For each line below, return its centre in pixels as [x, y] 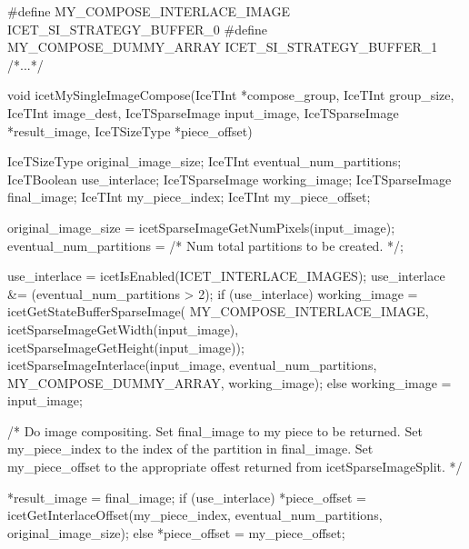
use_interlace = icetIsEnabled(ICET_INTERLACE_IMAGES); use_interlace [226, 276]
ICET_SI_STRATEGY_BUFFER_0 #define [137, 29]
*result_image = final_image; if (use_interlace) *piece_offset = [187, 497]
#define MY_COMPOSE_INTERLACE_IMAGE [149, 11]
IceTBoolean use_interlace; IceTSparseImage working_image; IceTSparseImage [230, 179]
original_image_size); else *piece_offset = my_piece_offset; [176, 532]
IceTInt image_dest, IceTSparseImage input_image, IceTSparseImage [203, 112]
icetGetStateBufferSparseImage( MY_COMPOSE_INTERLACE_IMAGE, [218, 311]
